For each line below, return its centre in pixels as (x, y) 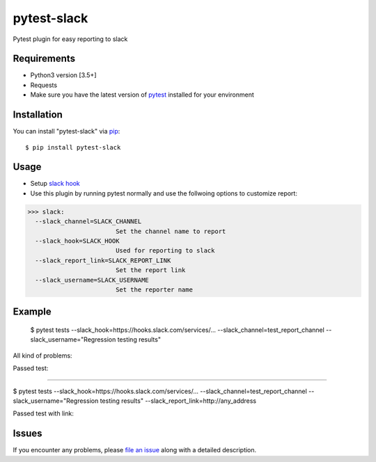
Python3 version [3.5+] (63, 75)
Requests (44, 85)
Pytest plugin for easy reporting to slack (70, 39)
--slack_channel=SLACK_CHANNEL (88, 222)
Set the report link (150, 270)
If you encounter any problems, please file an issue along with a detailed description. (135, 450)
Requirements (44, 59)
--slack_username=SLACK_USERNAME (92, 280)
